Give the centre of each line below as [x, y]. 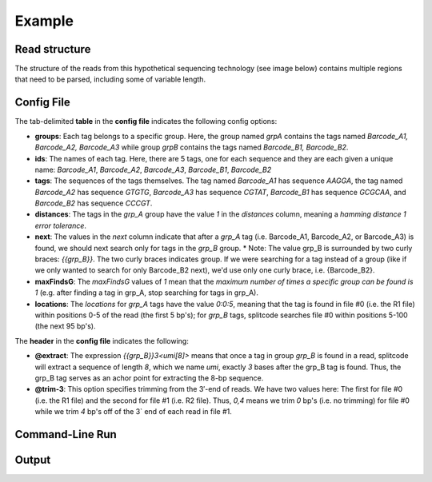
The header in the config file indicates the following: [102, 341]
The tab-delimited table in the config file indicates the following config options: [146, 121]
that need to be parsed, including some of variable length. [110, 79]
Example [44, 21]
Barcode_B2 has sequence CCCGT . [94, 203]
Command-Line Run [66, 434]
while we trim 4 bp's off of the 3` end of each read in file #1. [133, 412]
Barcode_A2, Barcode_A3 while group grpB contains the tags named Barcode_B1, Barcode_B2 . [192, 147]
